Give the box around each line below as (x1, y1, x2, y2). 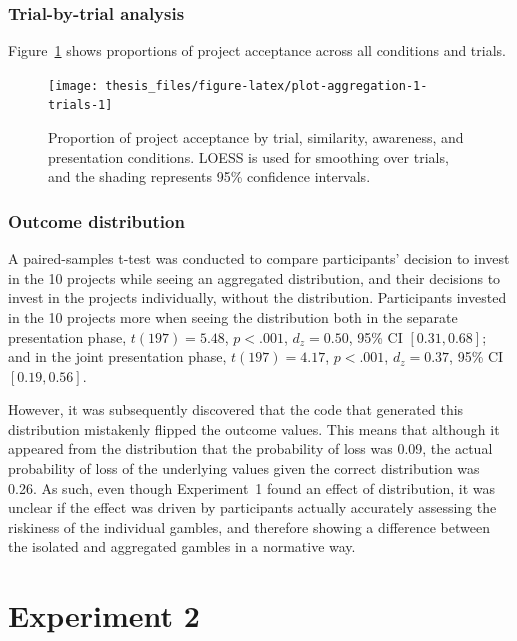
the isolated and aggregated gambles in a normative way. (8, 536, 356, 557)
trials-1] (48, 98, 113, 113)
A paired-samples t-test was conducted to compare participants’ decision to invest (8, 248, 510, 269)
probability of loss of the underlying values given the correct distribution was (8, 458, 480, 479)
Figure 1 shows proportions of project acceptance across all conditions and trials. (8, 40, 506, 61)
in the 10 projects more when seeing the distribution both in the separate (8, 306, 458, 327)
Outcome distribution (8, 208, 185, 233)
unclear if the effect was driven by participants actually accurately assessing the (8, 497, 497, 518)
